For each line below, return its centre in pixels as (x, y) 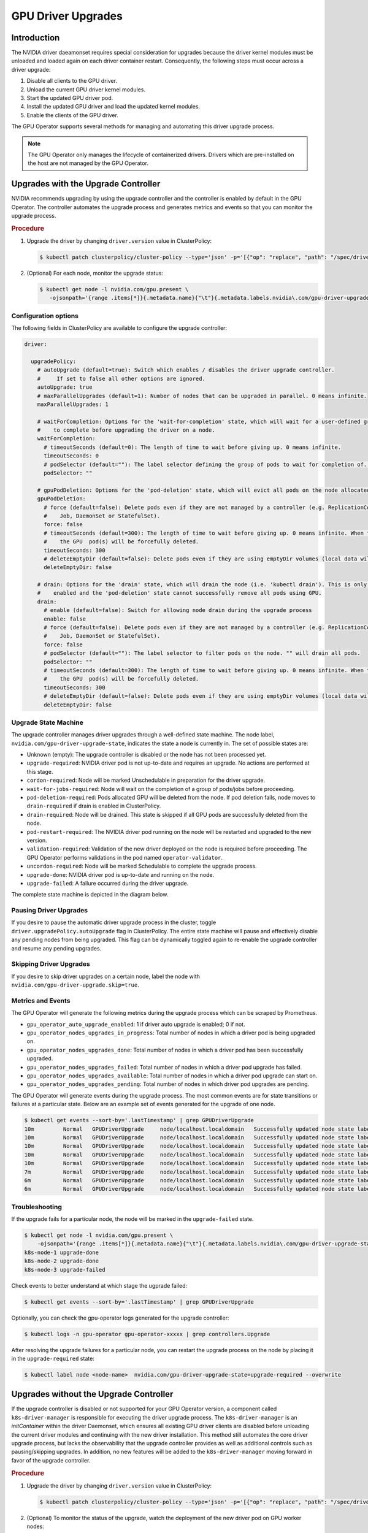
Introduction (36, 38)
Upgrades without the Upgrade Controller (92, 1394)
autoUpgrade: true (65, 387)
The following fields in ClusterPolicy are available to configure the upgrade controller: (119, 328)
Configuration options (45, 316)
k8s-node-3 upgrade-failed (65, 1270)
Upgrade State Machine (48, 722)
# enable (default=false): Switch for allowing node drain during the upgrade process (178, 610)
